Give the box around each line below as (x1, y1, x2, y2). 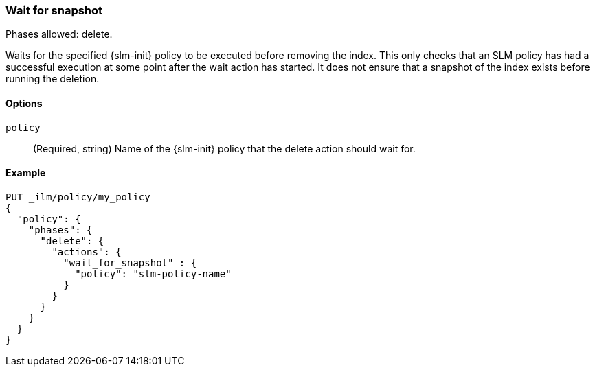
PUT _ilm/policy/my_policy (5, 191, 150, 202)
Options (5, 97, 43, 109)
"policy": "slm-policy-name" (75, 268, 232, 279)
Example (5, 167, 46, 179)
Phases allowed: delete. (5, 28, 113, 40)
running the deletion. (5, 73, 100, 85)
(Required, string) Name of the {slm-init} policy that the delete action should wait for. (33, 142, 416, 154)
